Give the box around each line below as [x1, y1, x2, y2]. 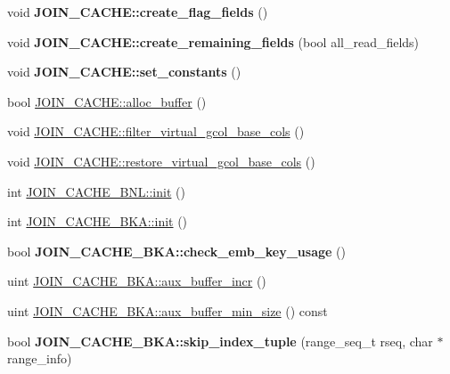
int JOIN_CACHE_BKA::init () [7, 212, 188, 231]
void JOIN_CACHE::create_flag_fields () [7, 3, 268, 20]
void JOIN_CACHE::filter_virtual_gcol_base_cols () [7, 122, 305, 141]
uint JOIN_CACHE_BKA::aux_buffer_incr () [7, 272, 266, 290]
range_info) [7, 349, 72, 368]
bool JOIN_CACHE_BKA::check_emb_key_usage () [7, 241, 346, 260]
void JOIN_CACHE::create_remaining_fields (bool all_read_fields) [7, 32, 420, 51]
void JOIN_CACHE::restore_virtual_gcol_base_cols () [7, 151, 315, 170]
